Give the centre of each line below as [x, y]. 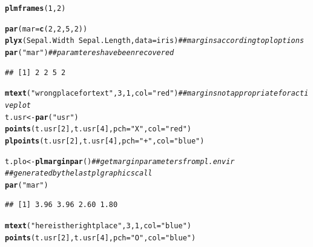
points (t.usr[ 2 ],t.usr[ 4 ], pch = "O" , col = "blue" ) [100, 238]
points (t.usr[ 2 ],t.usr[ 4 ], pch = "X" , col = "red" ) [98, 129]
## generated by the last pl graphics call [79, 173]
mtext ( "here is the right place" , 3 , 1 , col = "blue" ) [98, 226]
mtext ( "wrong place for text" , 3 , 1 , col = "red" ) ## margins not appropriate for [148, 94]
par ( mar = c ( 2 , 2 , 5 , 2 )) [46, 29]
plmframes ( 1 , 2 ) [35, 8]
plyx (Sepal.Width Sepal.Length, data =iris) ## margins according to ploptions [155, 41]
